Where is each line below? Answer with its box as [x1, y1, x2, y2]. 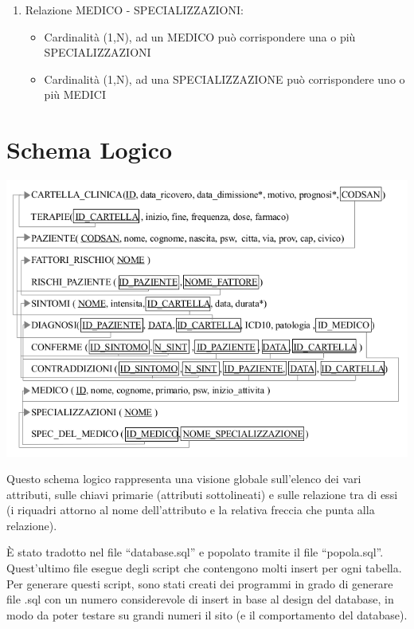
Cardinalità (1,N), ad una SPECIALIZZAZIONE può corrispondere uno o [44, 70, 405, 87]
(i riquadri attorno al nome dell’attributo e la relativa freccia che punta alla [6, 501, 375, 518]
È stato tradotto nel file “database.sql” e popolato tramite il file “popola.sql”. [6, 544, 384, 560]
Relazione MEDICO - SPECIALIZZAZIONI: [25, 2, 244, 18]
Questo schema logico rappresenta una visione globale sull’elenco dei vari [6, 470, 361, 487]
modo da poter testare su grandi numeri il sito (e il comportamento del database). [6, 606, 408, 623]
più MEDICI [44, 86, 106, 103]
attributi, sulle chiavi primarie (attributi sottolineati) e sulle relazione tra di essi [6, 486, 398, 502]
